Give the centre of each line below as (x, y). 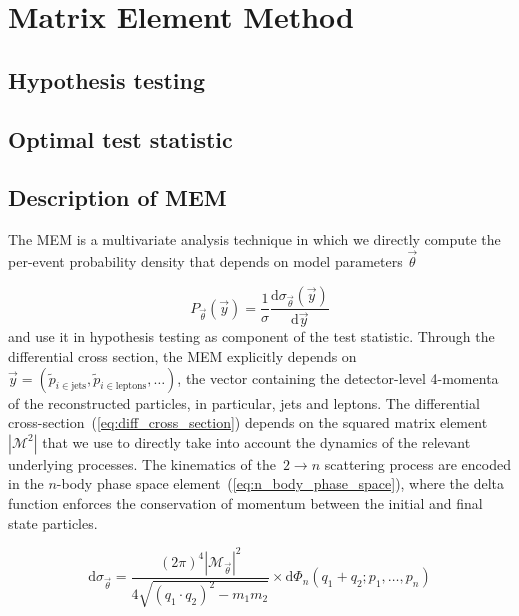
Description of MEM (117, 197)
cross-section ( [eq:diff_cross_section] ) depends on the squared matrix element (248, 422)
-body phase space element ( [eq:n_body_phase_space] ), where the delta (280, 483)
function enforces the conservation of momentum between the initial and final (245, 502)
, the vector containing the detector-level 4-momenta (338, 377)
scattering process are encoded (417, 463)
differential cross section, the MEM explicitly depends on (182, 355)
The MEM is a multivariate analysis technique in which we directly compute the (254, 239)
